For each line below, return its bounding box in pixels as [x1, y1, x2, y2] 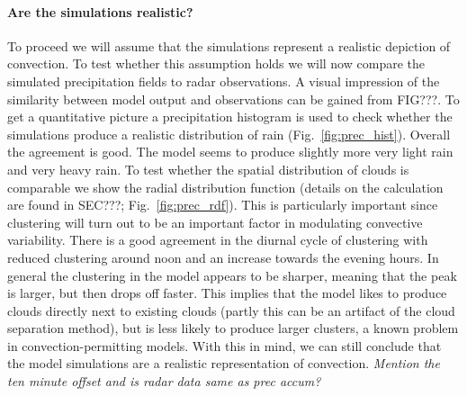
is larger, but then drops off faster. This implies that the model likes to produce [7, 283, 447, 302]
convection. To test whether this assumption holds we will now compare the [7, 54, 425, 73]
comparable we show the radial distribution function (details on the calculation [7, 177, 444, 196]
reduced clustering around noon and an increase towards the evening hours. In [7, 247, 439, 266]
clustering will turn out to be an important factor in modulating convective [7, 212, 423, 231]
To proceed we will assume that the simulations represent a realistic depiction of [7, 36, 451, 55]
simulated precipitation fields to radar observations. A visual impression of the [7, 71, 440, 90]
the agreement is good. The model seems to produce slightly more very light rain [7, 142, 454, 161]
